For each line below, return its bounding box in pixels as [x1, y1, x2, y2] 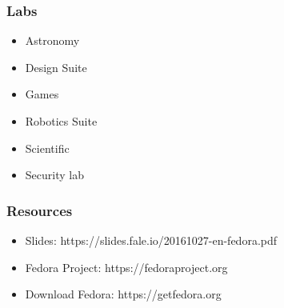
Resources [6, 200, 73, 220]
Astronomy [25, 32, 80, 49]
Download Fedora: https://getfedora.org [25, 286, 222, 302]
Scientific [25, 139, 70, 156]
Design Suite [25, 58, 87, 75]
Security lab [25, 166, 84, 183]
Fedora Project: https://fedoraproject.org [25, 258, 228, 275]
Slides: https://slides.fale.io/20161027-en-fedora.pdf [25, 232, 278, 248]
